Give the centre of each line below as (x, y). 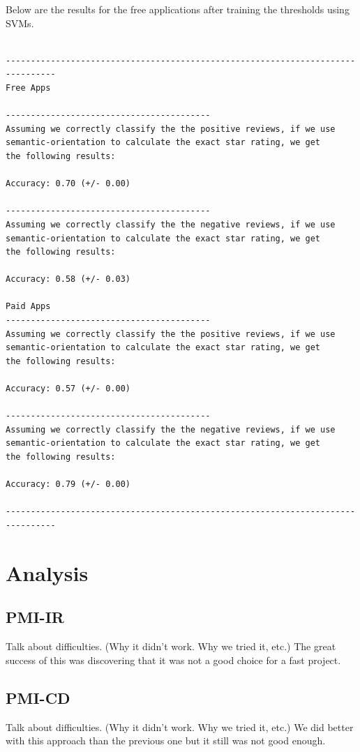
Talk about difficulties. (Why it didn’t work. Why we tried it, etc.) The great (171, 646)
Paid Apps (28, 307)
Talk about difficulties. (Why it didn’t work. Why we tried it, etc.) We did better (180, 727)
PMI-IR (35, 617)
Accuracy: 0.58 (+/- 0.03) (68, 279)
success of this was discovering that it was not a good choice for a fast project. (173, 660)
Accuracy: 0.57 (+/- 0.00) (68, 389)
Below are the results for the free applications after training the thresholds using (178, 9)
